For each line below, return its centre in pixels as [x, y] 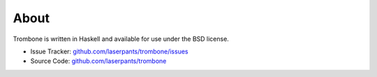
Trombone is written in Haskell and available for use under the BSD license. [121, 39]
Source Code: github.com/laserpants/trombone [98, 61]
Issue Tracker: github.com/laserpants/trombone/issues [109, 51]
